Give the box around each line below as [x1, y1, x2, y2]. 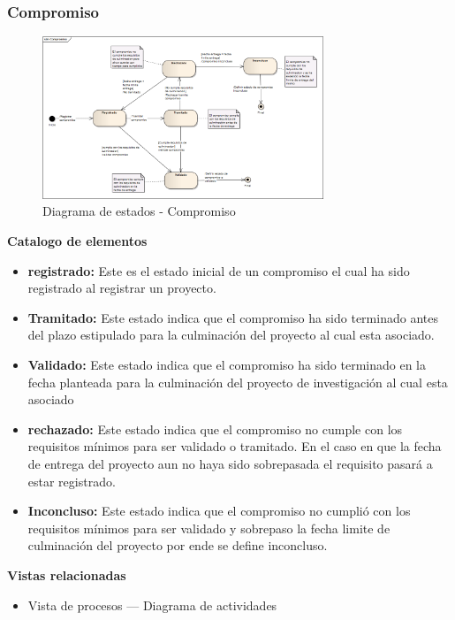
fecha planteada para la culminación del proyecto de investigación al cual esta [27, 372, 448, 391]
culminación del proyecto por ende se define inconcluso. [27, 536, 328, 555]
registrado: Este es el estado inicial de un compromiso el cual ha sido [27, 261, 410, 279]
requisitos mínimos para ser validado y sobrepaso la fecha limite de [27, 518, 391, 537]
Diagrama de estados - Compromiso [42, 202, 236, 220]
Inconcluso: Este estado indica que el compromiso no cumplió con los [27, 501, 411, 520]
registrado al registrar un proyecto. [27, 279, 216, 297]
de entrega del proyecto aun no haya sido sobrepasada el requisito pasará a [27, 455, 433, 473]
